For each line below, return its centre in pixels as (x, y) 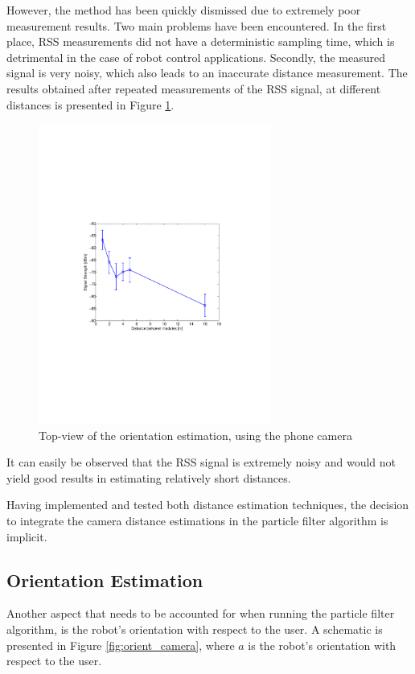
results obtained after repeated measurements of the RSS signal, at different (194, 88)
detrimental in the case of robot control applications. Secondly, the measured (196, 57)
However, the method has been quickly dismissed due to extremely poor (184, 10)
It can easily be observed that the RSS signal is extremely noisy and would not (201, 462)
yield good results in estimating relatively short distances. (149, 477)
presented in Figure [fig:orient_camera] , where (121, 645)
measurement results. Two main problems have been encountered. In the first (197, 25)
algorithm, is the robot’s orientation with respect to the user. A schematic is (195, 629)
